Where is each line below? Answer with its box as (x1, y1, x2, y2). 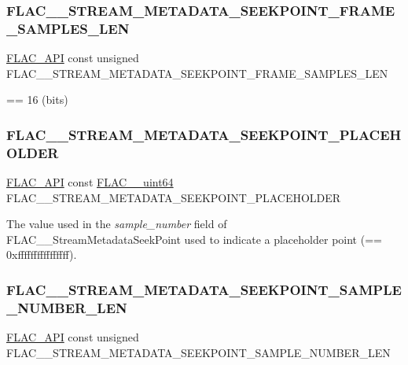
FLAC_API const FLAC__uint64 (6, 174, 174, 190)
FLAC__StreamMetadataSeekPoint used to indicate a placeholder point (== (6, 230, 382, 247)
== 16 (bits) (6, 91, 68, 108)
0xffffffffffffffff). (6, 246, 77, 263)
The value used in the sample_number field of (6, 216, 227, 232)
